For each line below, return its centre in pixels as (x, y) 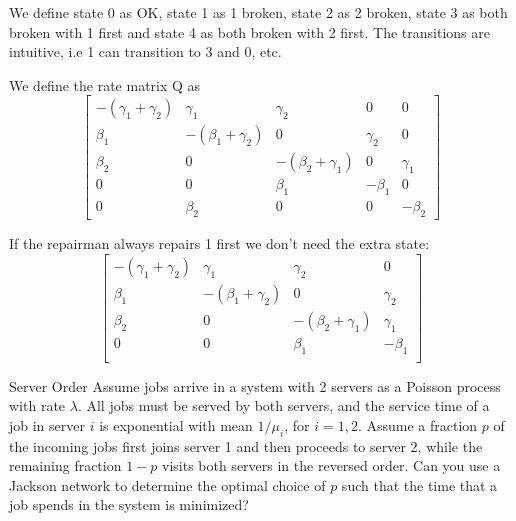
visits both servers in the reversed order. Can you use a (331, 465)
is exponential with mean (176, 424)
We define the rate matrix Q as (105, 84)
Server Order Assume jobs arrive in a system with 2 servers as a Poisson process (255, 385)
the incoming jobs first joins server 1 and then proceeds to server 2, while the (246, 445)
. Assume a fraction (417, 424)
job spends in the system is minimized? (129, 504)
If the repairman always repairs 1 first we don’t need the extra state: (219, 243)
